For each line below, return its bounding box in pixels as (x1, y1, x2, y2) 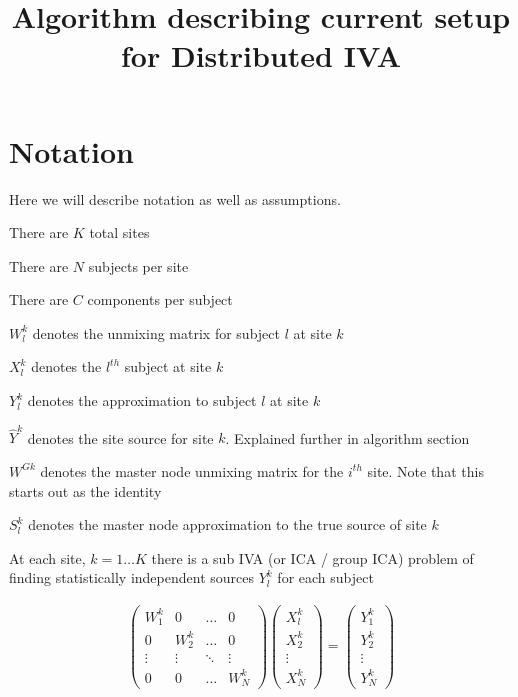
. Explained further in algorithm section (225, 427, 470, 448)
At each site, (9, 547, 86, 568)
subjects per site (88, 255, 189, 276)
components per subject (87, 289, 233, 310)
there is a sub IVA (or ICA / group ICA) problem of (151, 547, 474, 568)
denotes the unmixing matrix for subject (32, 322, 280, 343)
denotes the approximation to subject (27, 390, 257, 411)
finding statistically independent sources (9, 567, 254, 588)
